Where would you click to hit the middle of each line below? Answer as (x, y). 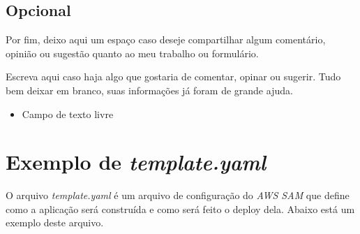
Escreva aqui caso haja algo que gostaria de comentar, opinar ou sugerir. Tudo (173, 76)
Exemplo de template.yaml (136, 162)
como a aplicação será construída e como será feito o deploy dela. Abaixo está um (180, 209)
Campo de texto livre (68, 114)
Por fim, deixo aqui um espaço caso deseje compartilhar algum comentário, (166, 39)
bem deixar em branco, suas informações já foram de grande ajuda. (149, 90)
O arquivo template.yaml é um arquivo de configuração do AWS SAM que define (178, 195)
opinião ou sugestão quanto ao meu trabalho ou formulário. (132, 53)
